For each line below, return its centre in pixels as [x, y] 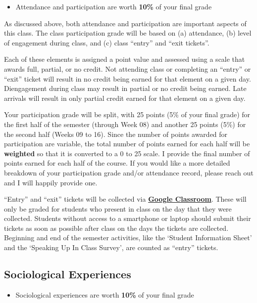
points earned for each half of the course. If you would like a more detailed [117, 163]
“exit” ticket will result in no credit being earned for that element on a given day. [128, 78]
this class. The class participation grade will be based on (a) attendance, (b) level [128, 33]
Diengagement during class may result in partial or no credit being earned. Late [125, 88]
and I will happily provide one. [51, 182]
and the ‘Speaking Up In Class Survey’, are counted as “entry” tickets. [111, 247]
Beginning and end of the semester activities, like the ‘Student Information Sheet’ [128, 238]
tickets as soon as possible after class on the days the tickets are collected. [116, 228]
